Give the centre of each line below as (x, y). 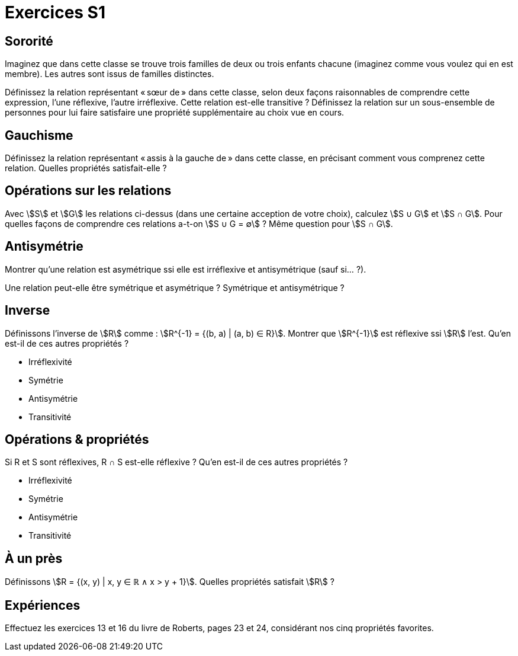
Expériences (43, 605)
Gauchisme (39, 135)
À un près (34, 558)
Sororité (29, 41)
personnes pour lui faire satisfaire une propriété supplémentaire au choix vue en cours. (175, 113)
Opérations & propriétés (77, 439)
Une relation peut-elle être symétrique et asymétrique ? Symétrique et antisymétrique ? (175, 287)
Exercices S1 (55, 12)
